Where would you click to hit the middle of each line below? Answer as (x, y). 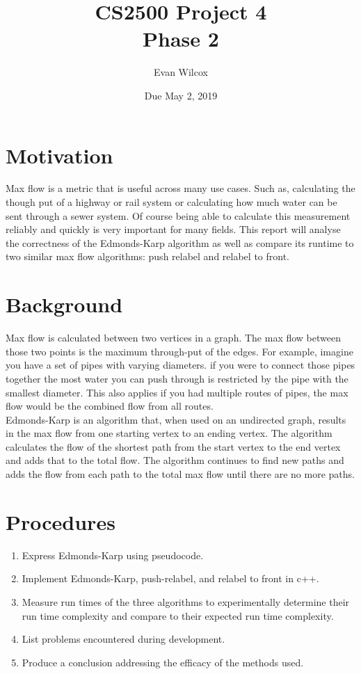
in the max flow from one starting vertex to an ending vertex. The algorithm (169, 433)
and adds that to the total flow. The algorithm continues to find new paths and (175, 460)
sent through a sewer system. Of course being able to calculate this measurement (178, 215)
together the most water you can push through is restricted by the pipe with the (177, 378)
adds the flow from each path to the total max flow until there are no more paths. (180, 474)
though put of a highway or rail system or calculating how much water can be (171, 202)
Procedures (61, 521)
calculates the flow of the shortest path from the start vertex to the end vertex (173, 446)
